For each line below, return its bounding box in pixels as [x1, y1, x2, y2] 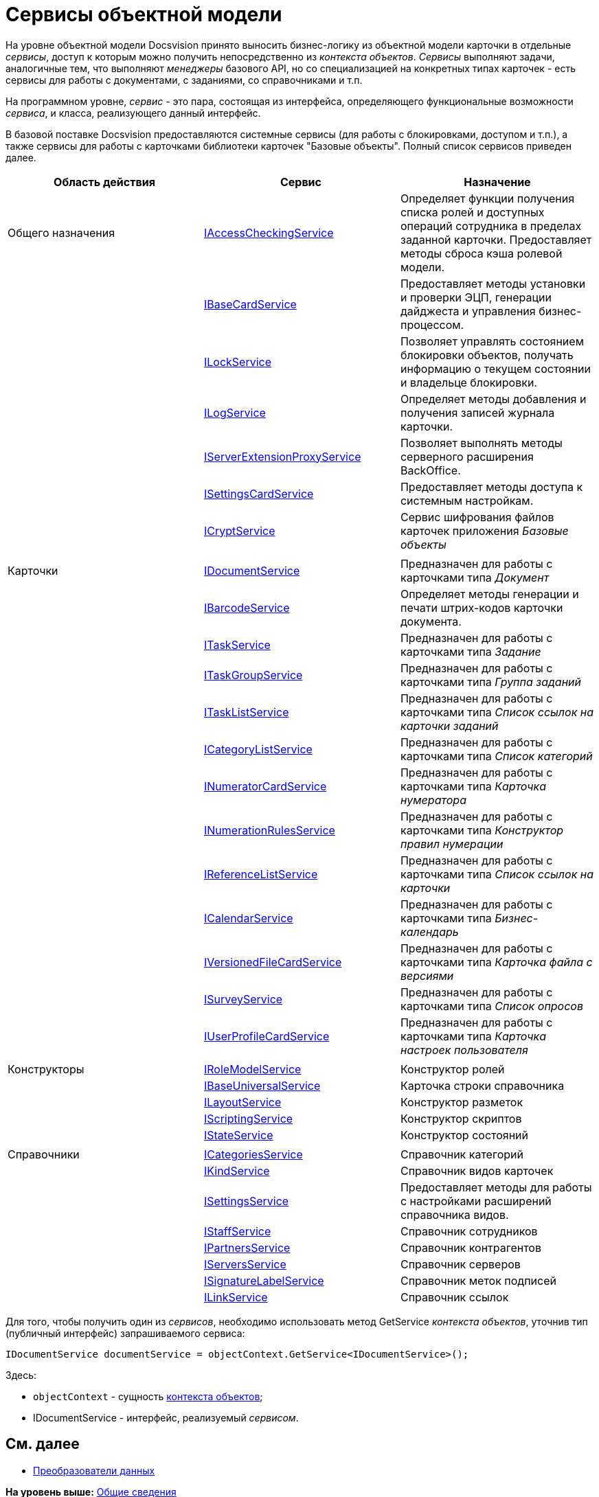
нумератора [400, 792, 467, 807]
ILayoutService [203, 1095, 282, 1109]
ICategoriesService [203, 1147, 303, 1161]
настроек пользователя [400, 1042, 528, 1057]
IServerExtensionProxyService [203, 449, 361, 464]
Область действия [54, 174, 155, 189]
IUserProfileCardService [203, 1029, 330, 1043]
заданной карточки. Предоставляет [400, 232, 592, 247]
